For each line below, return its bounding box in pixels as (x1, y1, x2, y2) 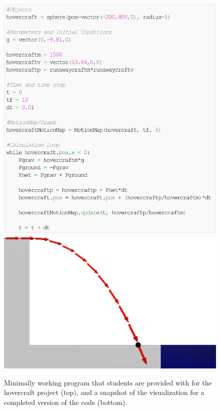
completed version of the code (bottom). (4, 397, 127, 407)
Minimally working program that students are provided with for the (4, 377, 212, 387)
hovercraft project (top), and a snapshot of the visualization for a (4, 387, 204, 397)
